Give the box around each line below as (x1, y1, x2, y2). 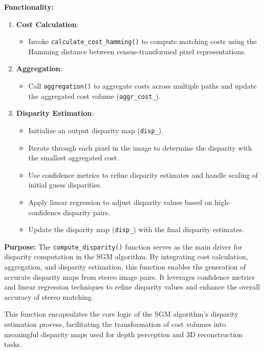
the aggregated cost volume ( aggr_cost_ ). (28, 90, 161, 101)
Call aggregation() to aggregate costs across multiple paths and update (28, 80, 257, 91)
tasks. (4, 339, 22, 349)
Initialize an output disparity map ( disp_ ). (28, 125, 164, 135)
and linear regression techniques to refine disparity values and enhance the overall (4, 281, 260, 292)
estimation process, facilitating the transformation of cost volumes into (4, 319, 226, 329)
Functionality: (4, 2, 54, 12)
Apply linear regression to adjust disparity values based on (28, 196, 212, 207)
